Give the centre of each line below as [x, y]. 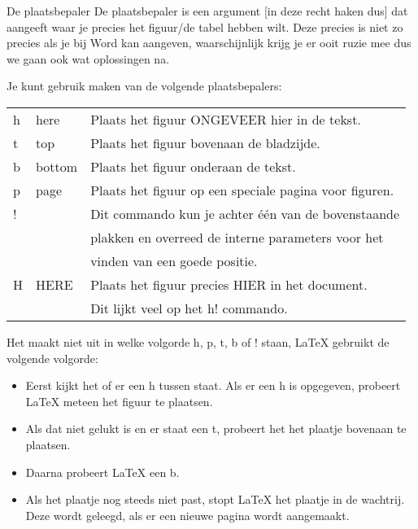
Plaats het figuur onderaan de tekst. [193, 166]
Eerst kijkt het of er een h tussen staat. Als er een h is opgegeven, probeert [213, 385]
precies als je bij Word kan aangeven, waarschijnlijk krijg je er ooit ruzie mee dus [209, 43]
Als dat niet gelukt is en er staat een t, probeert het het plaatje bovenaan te [216, 428]
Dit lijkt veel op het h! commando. [189, 308]
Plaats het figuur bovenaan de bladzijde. [205, 142]
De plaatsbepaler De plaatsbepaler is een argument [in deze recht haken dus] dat [207, 11]
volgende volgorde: [52, 358]
